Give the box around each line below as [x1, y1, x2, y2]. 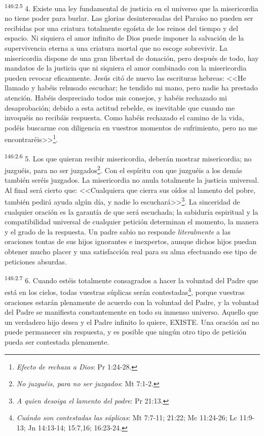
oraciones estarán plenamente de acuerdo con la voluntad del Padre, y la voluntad [5, 296, 259, 307]
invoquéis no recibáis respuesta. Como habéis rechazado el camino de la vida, [5, 112, 244, 123]
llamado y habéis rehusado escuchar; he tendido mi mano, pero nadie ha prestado [5, 82, 258, 93]
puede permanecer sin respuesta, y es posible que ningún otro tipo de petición [5, 326, 247, 337]
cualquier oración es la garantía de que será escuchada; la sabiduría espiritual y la [5, 206, 258, 217]
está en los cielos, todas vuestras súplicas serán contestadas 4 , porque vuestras [5, 285, 245, 297]
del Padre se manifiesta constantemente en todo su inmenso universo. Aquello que [5, 307, 258, 317]
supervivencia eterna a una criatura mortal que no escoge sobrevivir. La [5, 43, 228, 53]
